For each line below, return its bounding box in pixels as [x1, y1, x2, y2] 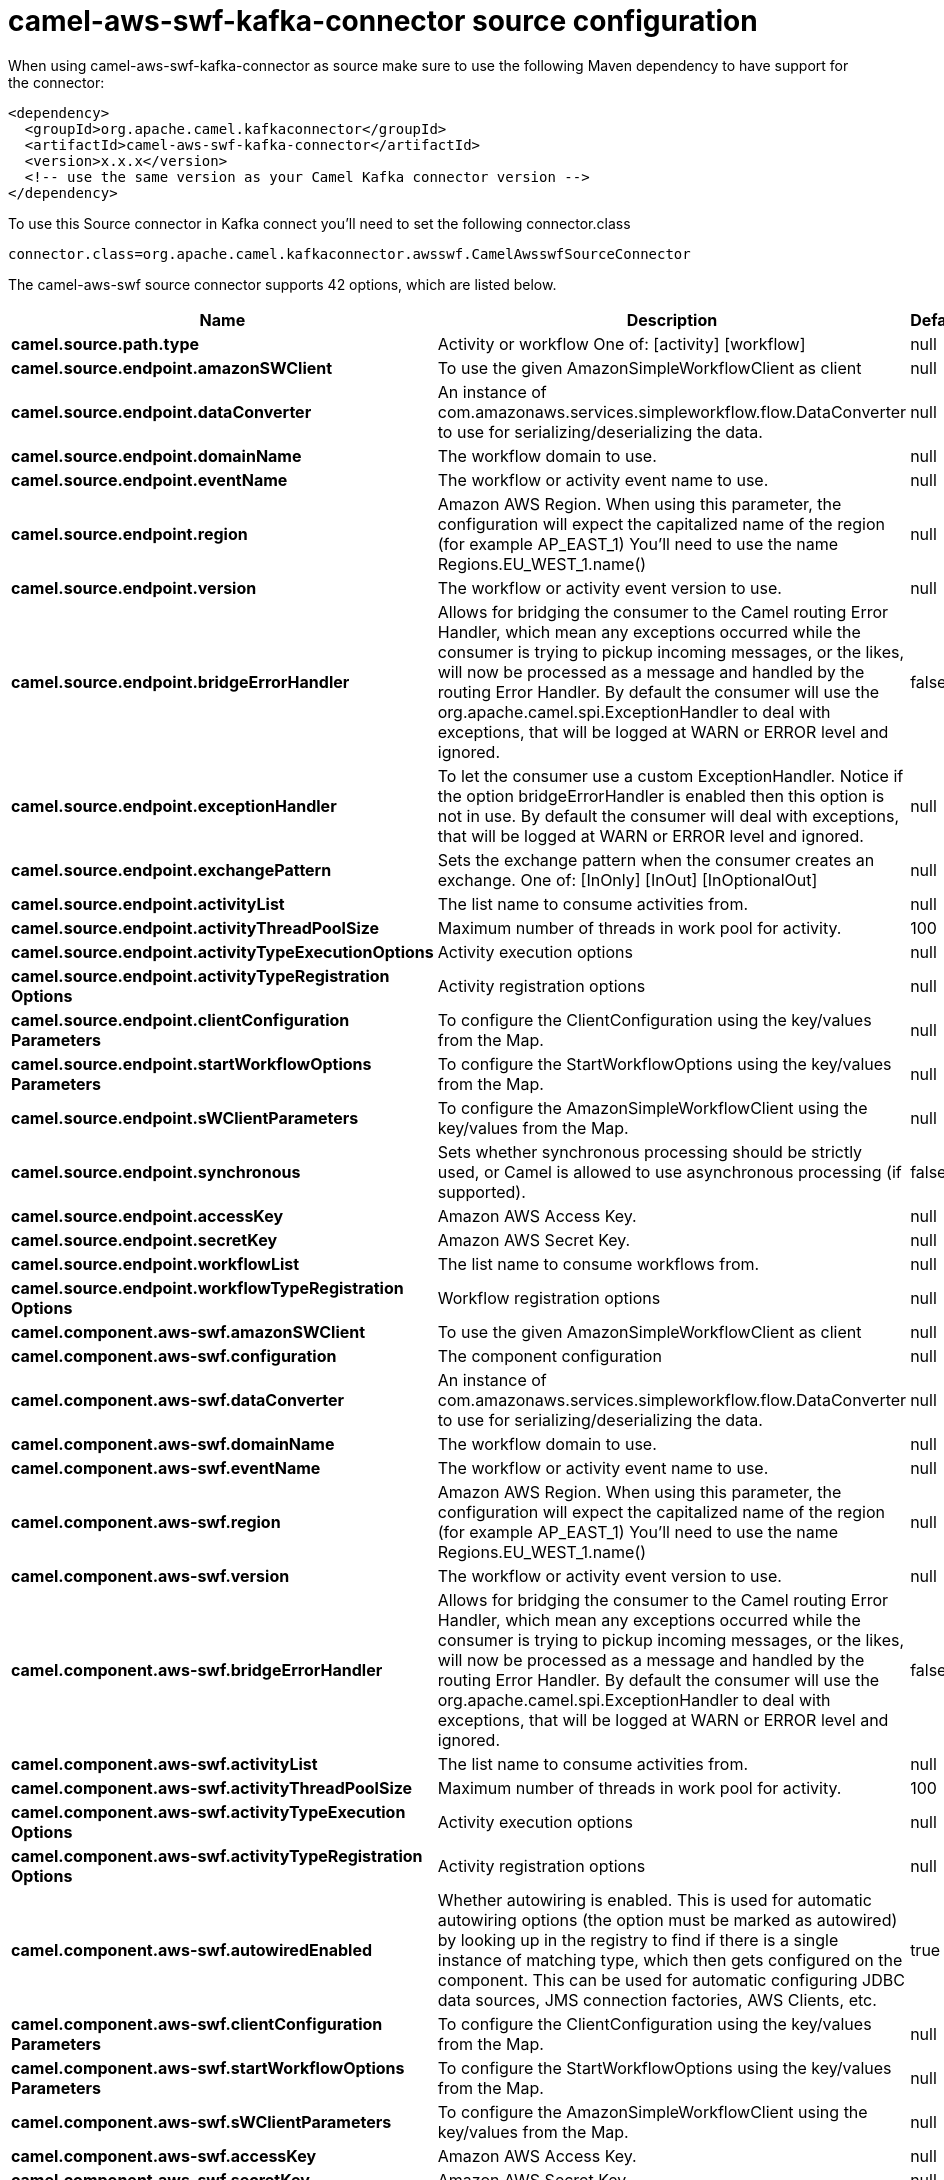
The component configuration [437, 1345, 662, 1366]
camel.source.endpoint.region [11, 523, 248, 544]
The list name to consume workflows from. [437, 1253, 760, 1274]
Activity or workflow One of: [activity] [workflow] [437, 333, 806, 354]
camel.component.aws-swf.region [11, 1511, 281, 1532]
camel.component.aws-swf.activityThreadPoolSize [11, 1777, 413, 1798]
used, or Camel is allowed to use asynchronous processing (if [437, 1161, 902, 1182]
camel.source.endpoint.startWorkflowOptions [11, 1053, 372, 1074]
